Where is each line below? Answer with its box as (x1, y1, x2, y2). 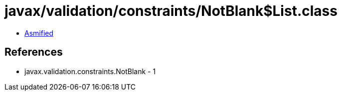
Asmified (24, 28, 54, 37)
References (4, 46, 63, 59)
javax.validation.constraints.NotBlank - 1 (24, 67, 156, 76)
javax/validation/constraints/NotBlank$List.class (4, 2, 338, 19)
